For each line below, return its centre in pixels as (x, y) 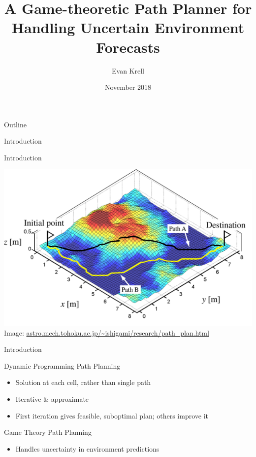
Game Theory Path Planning (48, 432)
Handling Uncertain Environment (128, 27)
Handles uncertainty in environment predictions (87, 448)
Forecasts (128, 47)
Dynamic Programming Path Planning (62, 365)
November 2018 (128, 87)
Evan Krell (128, 70)
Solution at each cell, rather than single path (83, 382)
